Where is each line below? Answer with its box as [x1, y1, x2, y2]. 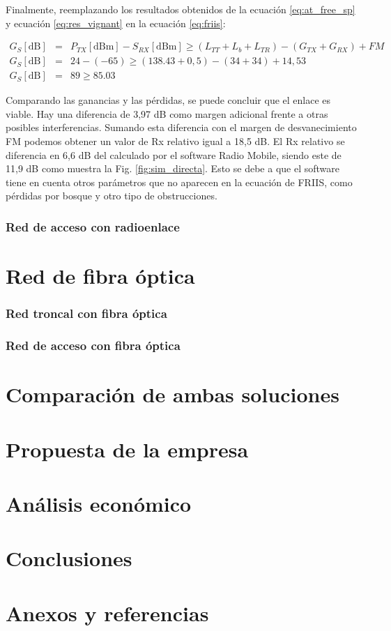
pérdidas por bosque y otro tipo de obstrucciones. [6, 188, 217, 203]
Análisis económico [6, 489, 192, 517]
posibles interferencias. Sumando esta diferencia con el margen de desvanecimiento [6, 120, 357, 135]
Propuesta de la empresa [6, 434, 249, 463]
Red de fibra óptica [6, 261, 195, 290]
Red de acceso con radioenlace [6, 218, 180, 235]
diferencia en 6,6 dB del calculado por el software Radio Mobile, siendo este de [6, 147, 342, 162]
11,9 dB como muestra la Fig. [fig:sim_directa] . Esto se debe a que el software [6, 161, 339, 176]
